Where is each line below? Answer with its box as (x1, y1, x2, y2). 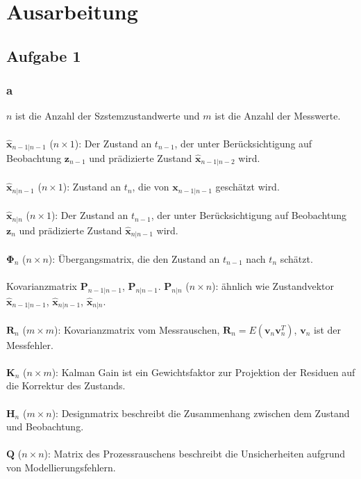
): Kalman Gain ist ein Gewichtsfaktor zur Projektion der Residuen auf (51, 364, 355, 379)
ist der (314, 322, 342, 336)
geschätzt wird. (215, 179, 280, 194)
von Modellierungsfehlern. (6, 460, 116, 474)
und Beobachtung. (6, 419, 84, 434)
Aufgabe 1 (6, 44, 81, 66)
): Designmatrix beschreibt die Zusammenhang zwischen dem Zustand (51, 405, 350, 420)
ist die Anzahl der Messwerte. (215, 108, 341, 123)
